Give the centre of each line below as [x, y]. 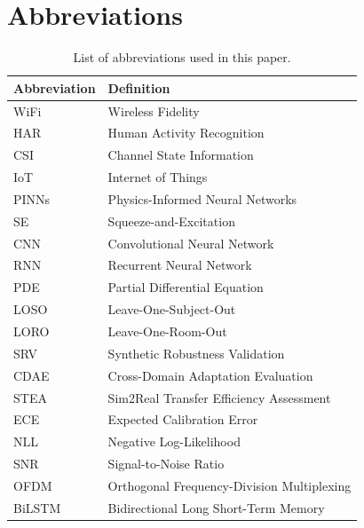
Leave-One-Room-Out [167, 331]
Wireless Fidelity [154, 110]
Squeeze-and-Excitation [171, 221]
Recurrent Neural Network [180, 265]
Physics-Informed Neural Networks [202, 198]
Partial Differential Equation [186, 287]
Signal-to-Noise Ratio [166, 464]
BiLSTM [37, 507]
